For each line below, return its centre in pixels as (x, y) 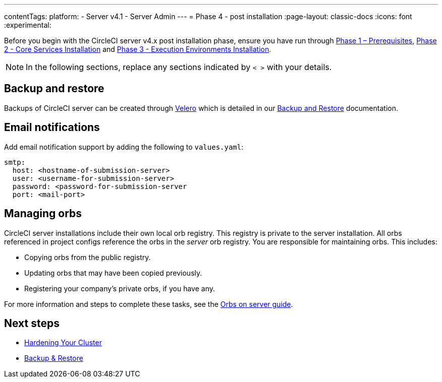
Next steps (32, 323)
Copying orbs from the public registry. (88, 257)
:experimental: (28, 25)
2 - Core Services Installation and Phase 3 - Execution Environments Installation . (138, 49)
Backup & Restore (54, 358)
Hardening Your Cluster (63, 343)
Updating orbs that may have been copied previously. (113, 273)
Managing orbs (43, 214)
